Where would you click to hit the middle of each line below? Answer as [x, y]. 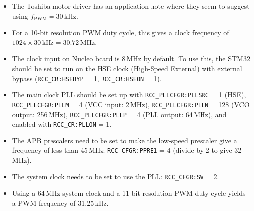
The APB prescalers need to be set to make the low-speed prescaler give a [125, 140]
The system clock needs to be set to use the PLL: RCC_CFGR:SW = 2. [116, 176]
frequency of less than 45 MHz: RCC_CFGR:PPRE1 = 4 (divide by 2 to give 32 [127, 150]
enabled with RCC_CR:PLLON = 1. [62, 124]
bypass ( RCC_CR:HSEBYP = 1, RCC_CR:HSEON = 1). [87, 78]
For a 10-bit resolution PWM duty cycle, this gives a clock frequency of [121, 32]
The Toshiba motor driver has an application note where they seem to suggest [131, 6]
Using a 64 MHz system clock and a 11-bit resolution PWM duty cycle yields [129, 193]
